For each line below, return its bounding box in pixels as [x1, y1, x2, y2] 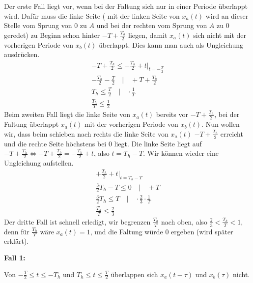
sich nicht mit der [193, 29, 247, 40]
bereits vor [156, 109, 188, 119]
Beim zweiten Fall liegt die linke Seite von [4, 109, 131, 119]
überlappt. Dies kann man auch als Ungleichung [98, 39, 244, 50]
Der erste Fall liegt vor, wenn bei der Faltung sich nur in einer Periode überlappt [4, 1, 248, 11]
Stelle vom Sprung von [4, 20, 72, 30]
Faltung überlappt [4, 119, 59, 129]
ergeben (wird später [171, 226, 233, 236]
